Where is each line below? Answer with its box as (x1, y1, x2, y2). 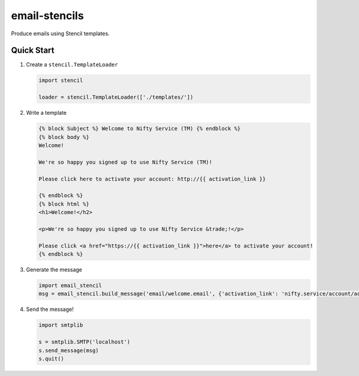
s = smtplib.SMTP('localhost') (38, 338, 131, 346)
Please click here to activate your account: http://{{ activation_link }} (38, 175, 266, 182)
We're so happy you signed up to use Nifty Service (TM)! (38, 158, 212, 166)
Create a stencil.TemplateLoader (26, 61, 118, 68)
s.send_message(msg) (38, 347, 99, 354)
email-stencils (11, 9, 84, 22)
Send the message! (26, 305, 74, 313)
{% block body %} (38, 133, 90, 140)
